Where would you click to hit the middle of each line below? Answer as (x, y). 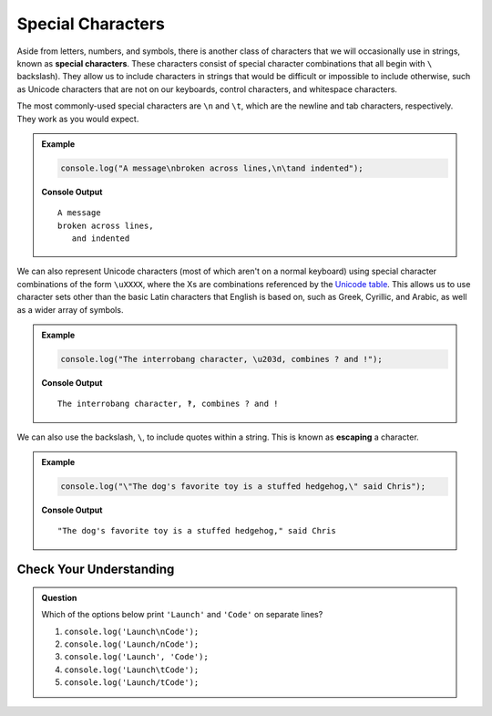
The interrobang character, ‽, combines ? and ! (168, 404)
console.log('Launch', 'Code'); (136, 657)
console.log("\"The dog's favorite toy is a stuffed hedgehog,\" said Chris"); (243, 487)
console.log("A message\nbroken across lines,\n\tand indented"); (212, 168)
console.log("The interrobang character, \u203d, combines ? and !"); (221, 359)
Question (59, 597)
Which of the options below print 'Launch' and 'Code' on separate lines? (182, 615)
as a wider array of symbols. (70, 309)
